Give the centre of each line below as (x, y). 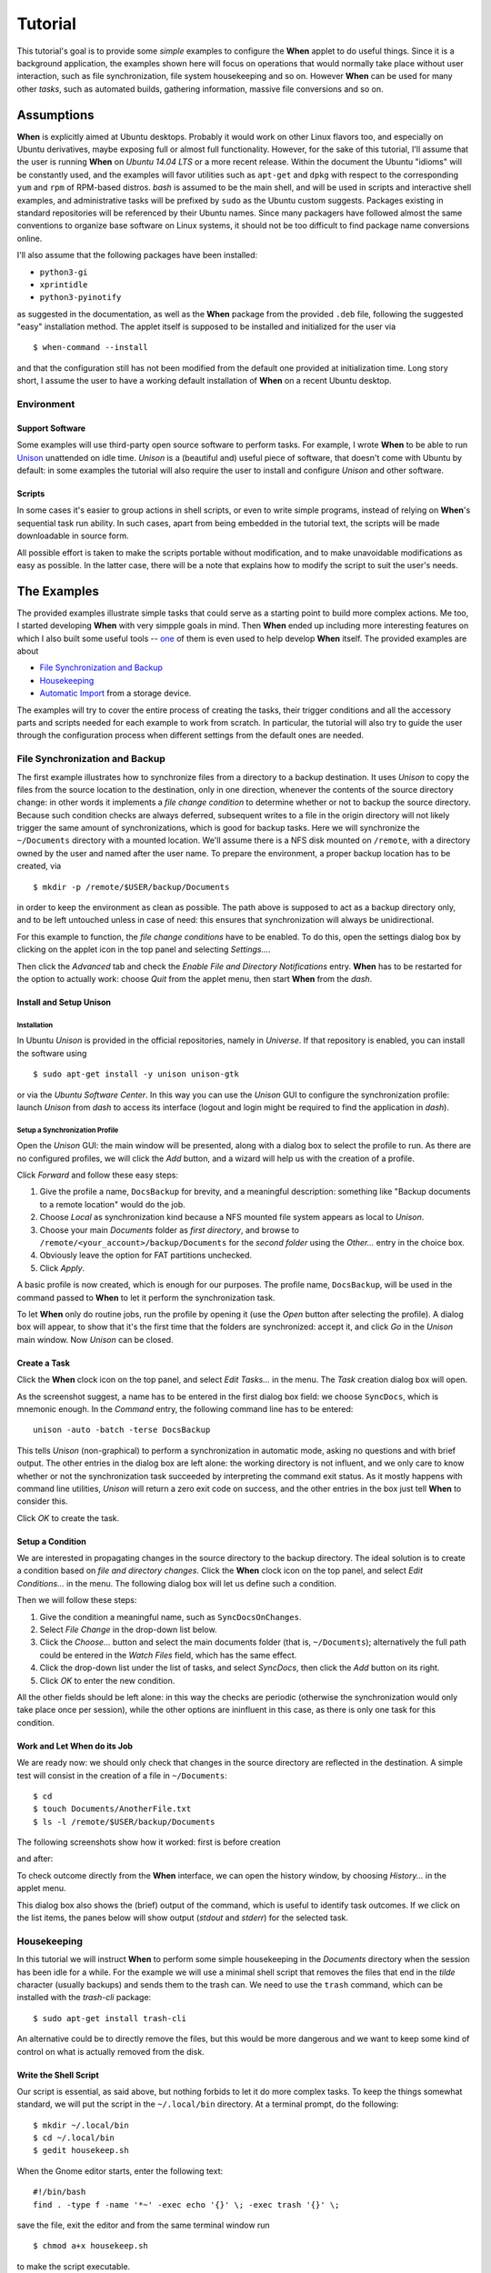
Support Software (51, 428)
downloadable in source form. (73, 536)
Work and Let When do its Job (75, 1746)
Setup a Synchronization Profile (68, 1130)
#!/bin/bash (60, 2192)
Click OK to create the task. (68, 1517)
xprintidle (64, 285)
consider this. (42, 1501)
